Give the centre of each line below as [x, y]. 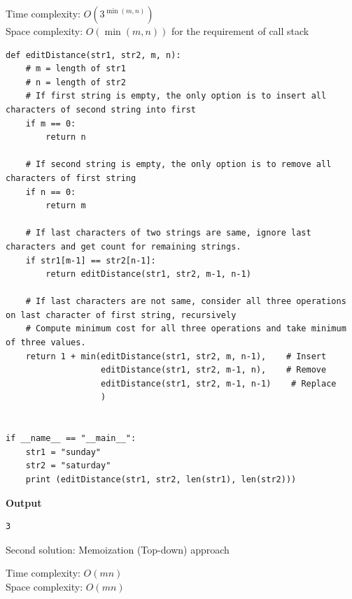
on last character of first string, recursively [121, 315]
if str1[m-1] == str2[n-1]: [91, 260]
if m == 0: [51, 123]
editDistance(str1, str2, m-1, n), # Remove [214, 370]
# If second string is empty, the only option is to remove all [178, 165]
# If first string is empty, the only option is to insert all [176, 96]
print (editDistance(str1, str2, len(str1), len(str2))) [161, 479]
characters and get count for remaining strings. [124, 246]
